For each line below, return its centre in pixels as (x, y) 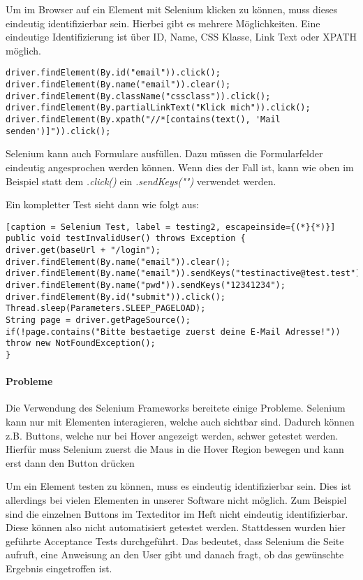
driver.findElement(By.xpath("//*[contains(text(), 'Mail (143, 119)
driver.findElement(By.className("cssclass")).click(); (138, 96)
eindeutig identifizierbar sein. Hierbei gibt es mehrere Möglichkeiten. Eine (163, 23)
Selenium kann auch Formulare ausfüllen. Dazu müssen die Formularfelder (164, 153)
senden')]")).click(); (58, 131)
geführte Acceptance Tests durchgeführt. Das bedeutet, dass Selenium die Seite (175, 541)
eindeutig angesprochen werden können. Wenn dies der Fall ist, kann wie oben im (180, 167)
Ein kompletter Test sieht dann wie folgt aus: (102, 204)
